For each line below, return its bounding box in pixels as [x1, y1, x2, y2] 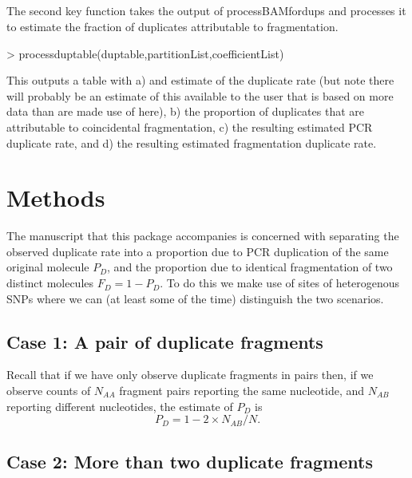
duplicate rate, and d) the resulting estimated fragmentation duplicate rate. [6, 134, 377, 151]
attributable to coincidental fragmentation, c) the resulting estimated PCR [6, 118, 373, 135]
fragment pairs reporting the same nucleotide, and [119, 382, 365, 399]
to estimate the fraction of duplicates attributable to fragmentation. [6, 18, 339, 34]
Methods [6, 181, 105, 214]
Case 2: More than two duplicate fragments [6, 448, 373, 473]
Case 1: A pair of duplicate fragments [6, 329, 323, 354]
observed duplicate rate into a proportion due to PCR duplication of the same [6, 243, 389, 259]
